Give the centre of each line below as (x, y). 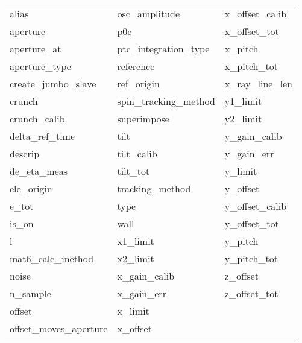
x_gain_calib (146, 276)
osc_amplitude (149, 14)
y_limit (241, 171)
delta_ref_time (42, 136)
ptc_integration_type (163, 49)
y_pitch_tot (251, 258)
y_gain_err (249, 153)
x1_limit (136, 241)
